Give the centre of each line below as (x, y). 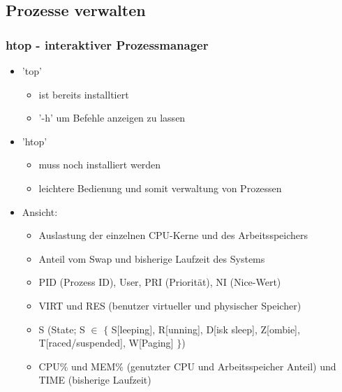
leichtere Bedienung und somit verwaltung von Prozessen (160, 188)
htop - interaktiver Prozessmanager (107, 44)
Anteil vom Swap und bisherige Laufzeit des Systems (152, 258)
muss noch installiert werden (100, 165)
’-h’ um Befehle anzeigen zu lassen (112, 118)
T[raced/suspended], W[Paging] (106, 343)
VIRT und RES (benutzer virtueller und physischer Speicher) (170, 305)
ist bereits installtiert (84, 94)
